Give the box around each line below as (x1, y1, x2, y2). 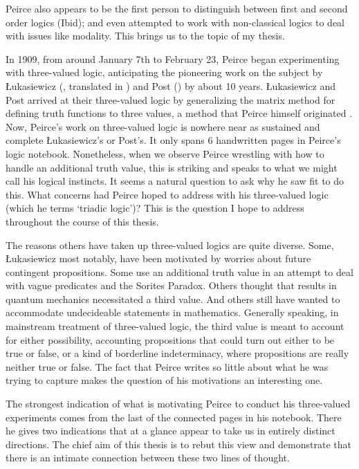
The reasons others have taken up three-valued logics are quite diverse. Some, (6, 237, 334, 252)
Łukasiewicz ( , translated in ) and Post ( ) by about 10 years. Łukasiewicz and (6, 78, 336, 93)
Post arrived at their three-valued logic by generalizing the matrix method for (6, 92, 335, 107)
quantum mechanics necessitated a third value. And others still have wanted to (6, 291, 340, 306)
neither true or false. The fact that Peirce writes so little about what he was (6, 359, 329, 374)
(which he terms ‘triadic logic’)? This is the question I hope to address (6, 201, 304, 215)
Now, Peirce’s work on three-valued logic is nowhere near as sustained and (6, 119, 320, 134)
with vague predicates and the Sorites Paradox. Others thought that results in (6, 278, 337, 293)
